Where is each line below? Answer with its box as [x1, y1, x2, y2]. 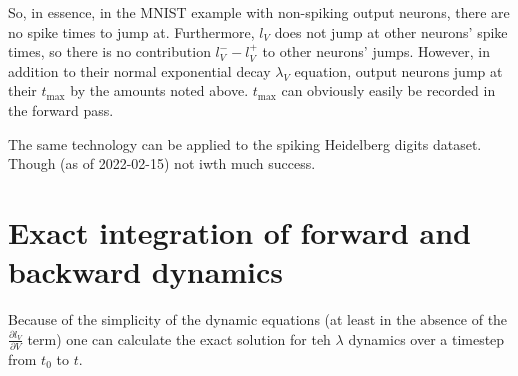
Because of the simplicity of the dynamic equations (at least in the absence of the [8, 309, 508, 330]
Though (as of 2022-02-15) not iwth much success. [8, 153, 316, 174]
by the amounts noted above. [70, 80, 249, 101]
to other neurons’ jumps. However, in [262, 41, 490, 62]
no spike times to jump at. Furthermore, [8, 21, 255, 42]
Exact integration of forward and [8, 211, 471, 252]
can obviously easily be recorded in [281, 80, 496, 101]
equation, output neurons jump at [294, 60, 503, 81]
